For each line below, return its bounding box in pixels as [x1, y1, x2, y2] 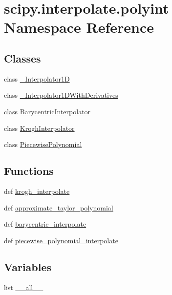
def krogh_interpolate [4, 186, 70, 196]
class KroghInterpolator [4, 123, 75, 133]
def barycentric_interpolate [4, 219, 86, 229]
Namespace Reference [4, 17, 154, 37]
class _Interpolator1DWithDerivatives [4, 90, 118, 100]
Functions [4, 163, 54, 178]
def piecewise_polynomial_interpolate [4, 235, 118, 245]
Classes [4, 50, 41, 65]
